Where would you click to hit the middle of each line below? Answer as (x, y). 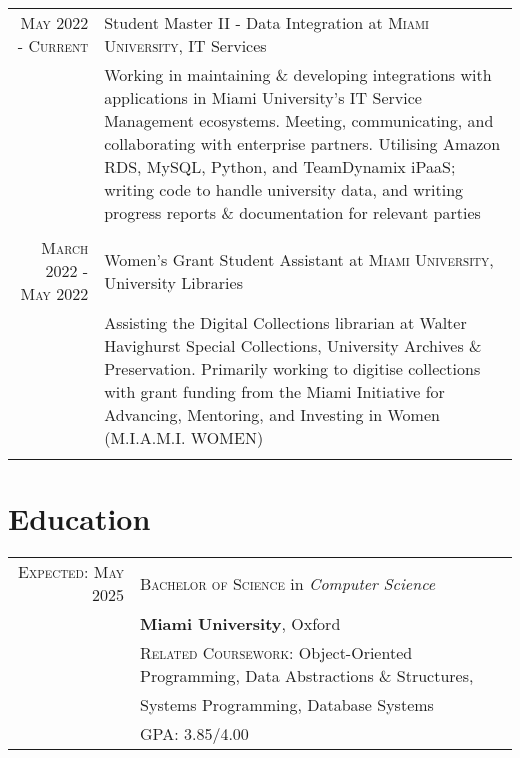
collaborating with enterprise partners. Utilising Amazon (302, 143)
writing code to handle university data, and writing (284, 189)
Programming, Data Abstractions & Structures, (307, 676)
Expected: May (71, 572)
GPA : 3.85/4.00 (194, 734)
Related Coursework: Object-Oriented (276, 653)
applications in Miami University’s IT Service (263, 97)
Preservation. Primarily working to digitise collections (292, 368)
